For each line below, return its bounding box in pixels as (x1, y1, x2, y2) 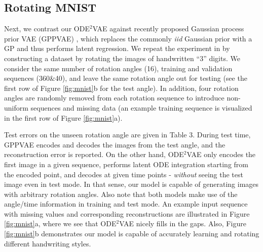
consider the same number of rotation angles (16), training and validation (4, 63, 233, 73)
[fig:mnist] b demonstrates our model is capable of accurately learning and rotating (4, 228, 259, 239)
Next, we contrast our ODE (4, 23, 90, 34)
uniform (4, 102, 28, 113)
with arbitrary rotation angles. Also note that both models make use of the (4, 188, 238, 199)
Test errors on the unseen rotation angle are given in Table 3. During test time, (4, 129, 251, 140)
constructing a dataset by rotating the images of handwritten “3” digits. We (4, 53, 240, 63)
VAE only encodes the (186, 149, 256, 160)
